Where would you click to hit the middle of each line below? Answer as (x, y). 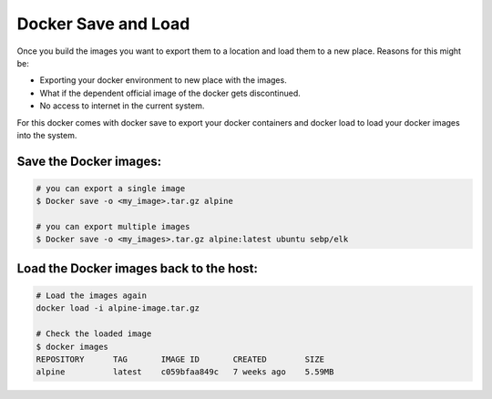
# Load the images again (92, 296)
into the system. (47, 135)
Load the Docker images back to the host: (138, 268)
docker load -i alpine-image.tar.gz (118, 308)
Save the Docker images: (89, 161)
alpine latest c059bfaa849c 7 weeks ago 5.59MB (185, 372)
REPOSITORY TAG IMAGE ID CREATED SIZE (180, 359)
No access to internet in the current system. (122, 106)
